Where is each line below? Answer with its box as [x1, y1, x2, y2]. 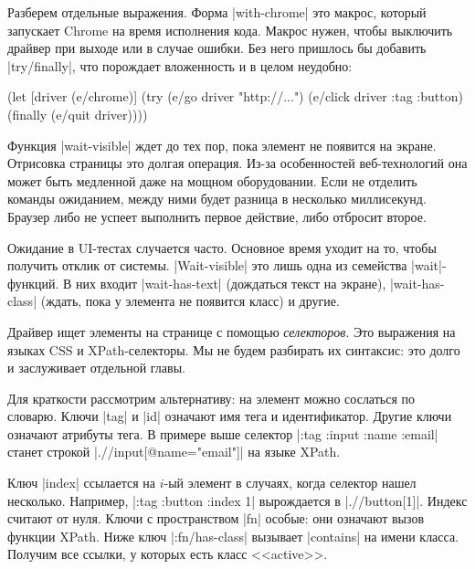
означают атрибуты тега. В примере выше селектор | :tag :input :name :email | [7, 424, 438, 443]
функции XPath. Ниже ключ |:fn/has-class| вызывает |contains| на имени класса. [7, 526, 459, 545]
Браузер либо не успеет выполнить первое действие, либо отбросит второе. [7, 206, 427, 226]
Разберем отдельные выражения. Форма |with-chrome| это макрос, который [7, 3, 427, 21]
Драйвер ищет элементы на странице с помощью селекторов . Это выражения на [7, 321, 456, 341]
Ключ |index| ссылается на [7, 473, 156, 492]
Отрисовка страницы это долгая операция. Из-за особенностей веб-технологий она [7, 153, 468, 173]
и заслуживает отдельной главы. [7, 358, 185, 377]
